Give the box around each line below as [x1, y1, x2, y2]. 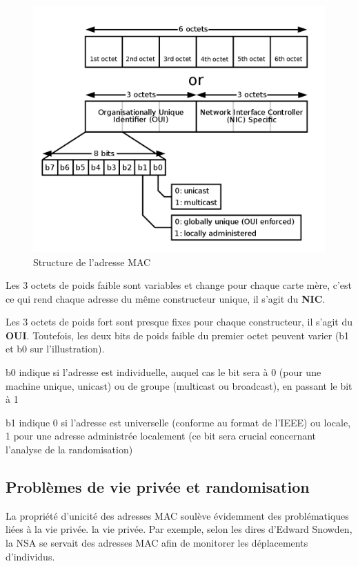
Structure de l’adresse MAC [33, 254, 151, 269]
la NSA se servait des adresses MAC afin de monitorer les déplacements [6, 536, 308, 550]
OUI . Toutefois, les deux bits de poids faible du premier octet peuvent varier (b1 [6, 328, 350, 342]
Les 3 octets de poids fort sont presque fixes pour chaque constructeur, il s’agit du [6, 314, 353, 329]
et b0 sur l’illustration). [6, 341, 105, 356]
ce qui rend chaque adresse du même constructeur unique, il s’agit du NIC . [6, 291, 326, 305]
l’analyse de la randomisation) [6, 442, 133, 457]
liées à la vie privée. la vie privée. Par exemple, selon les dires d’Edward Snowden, [6, 522, 352, 536]
